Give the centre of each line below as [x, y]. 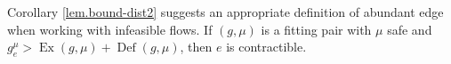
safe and [410, 29]
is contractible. [266, 47]
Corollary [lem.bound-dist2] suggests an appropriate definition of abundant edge [225, 12]
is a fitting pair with [316, 29]
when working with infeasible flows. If [110, 29]
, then [196, 47]
